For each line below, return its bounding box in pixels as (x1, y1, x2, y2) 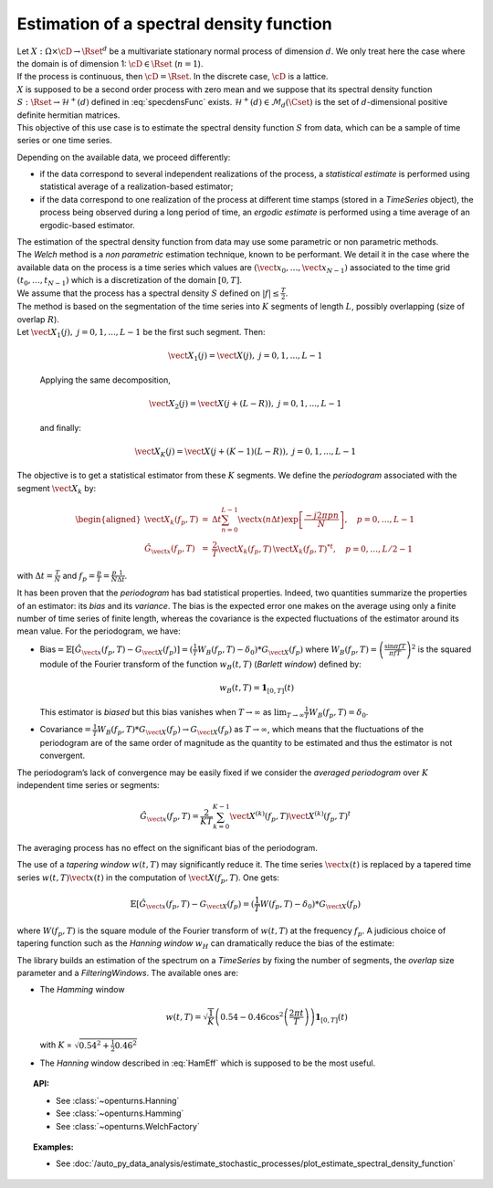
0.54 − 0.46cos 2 (220, 1010, 284, 1022)
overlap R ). (16, 313, 59, 324)
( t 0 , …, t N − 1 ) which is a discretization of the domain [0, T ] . (16, 275, 242, 288)
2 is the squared (411, 643, 472, 655)
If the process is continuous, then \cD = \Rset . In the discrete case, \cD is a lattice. (16, 71, 329, 82)
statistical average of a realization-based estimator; (39, 181, 234, 192)
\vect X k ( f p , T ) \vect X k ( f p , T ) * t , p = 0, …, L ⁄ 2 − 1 (217, 541, 413, 556)
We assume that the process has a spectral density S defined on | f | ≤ (16, 288, 280, 299)
